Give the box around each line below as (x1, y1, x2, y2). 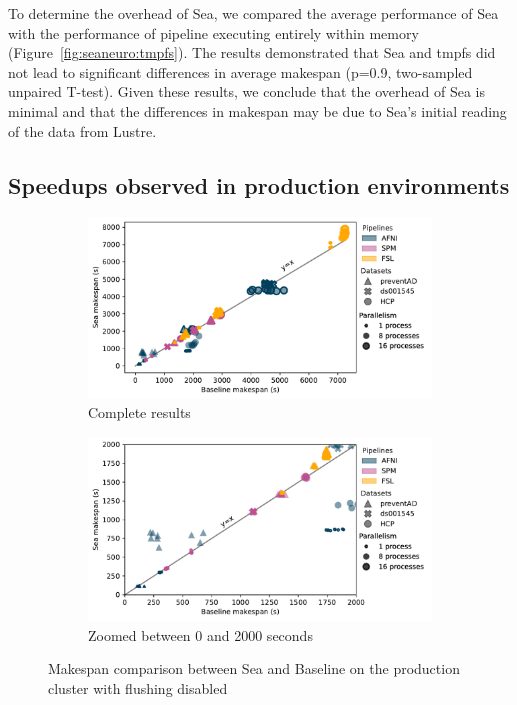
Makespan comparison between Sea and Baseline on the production (48, 658, 460, 679)
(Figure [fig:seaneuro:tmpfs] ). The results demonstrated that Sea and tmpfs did (8, 42, 496, 63)
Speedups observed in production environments (8, 169, 510, 200)
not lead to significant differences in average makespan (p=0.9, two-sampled (8, 61, 473, 82)
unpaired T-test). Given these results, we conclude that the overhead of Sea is (8, 81, 485, 102)
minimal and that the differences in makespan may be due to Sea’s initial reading (8, 100, 507, 121)
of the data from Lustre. (8, 120, 157, 141)
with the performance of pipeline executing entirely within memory (8, 22, 419, 43)
